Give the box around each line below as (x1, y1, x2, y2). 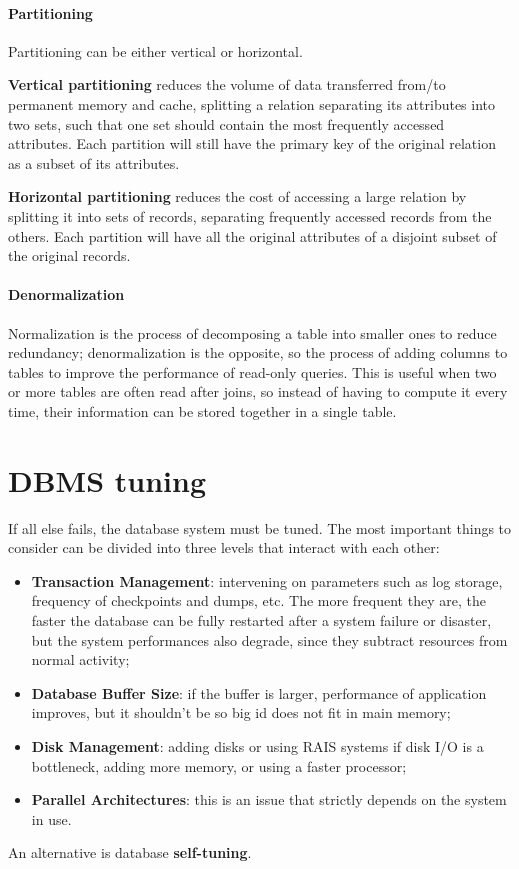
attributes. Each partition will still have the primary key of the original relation (8, 133, 496, 154)
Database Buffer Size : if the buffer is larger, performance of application (31, 682, 487, 703)
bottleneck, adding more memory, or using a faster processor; (31, 755, 407, 776)
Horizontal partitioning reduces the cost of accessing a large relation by (8, 186, 467, 207)
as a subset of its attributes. (8, 152, 180, 173)
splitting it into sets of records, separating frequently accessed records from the (8, 205, 492, 226)
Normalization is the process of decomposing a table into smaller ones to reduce (8, 322, 497, 343)
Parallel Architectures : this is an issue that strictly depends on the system (31, 789, 507, 810)
